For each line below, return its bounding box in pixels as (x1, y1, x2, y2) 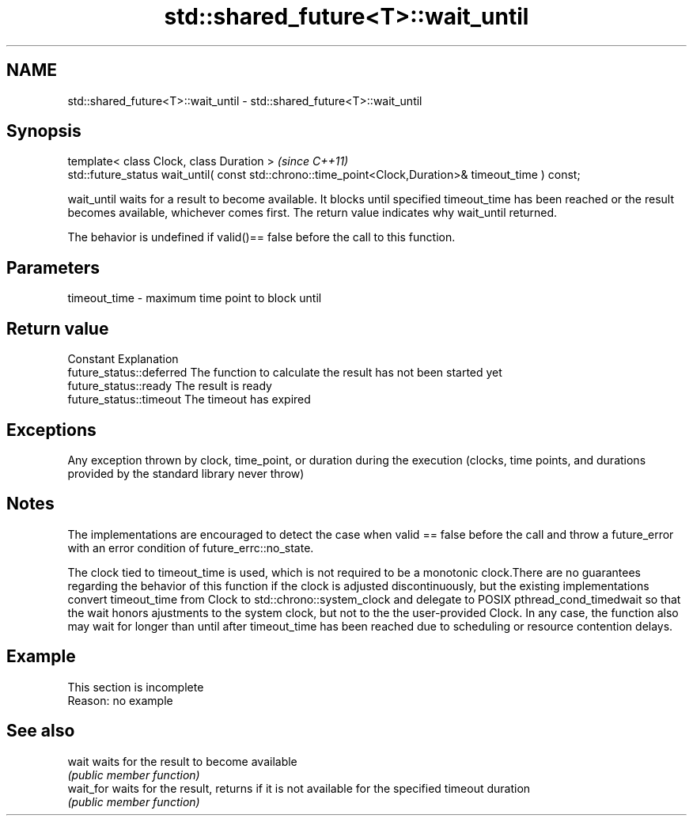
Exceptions (6, 419, 97, 440)
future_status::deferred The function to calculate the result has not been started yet (67, 366, 502, 380)
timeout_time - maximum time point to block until (67, 291, 322, 305)
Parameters (6, 257, 100, 278)
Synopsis (6, 121, 81, 142)
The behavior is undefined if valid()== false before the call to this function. (67, 230, 456, 244)
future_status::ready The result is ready (67, 379, 272, 393)
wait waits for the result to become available (67, 754, 297, 768)
